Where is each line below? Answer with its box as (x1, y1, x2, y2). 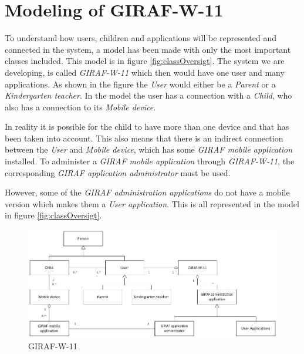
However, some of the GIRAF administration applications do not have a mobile (5, 186, 290, 198)
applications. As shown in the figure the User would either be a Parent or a (5, 77, 276, 90)
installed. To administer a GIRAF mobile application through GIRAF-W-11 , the (5, 155, 295, 167)
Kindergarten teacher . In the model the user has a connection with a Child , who (5, 89, 292, 102)
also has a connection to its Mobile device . (5, 100, 156, 113)
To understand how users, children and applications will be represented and (5, 32, 277, 44)
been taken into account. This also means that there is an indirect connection (5, 132, 283, 144)
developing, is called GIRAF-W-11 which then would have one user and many (5, 66, 285, 78)
